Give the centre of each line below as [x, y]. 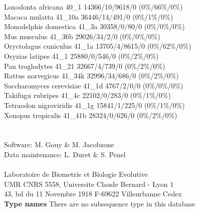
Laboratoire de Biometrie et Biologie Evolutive [76, 174]
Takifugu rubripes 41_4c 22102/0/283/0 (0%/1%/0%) [87, 95]
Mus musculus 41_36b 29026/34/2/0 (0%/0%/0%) [82, 36]
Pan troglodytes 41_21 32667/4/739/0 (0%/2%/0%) [85, 66]
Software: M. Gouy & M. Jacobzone [59, 144]
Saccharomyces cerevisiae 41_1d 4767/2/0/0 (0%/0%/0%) [94, 85]
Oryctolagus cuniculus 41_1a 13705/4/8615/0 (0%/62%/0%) [98, 46]
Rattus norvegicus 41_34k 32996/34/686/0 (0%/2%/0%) [91, 76]
